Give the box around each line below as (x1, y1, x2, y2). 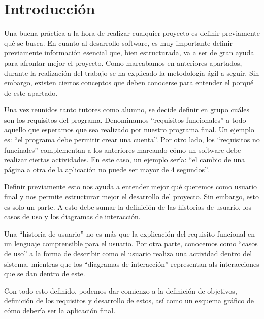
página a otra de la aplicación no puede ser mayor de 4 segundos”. (4, 164, 209, 175)
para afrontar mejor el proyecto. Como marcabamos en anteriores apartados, (4, 57, 242, 68)
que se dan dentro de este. (4, 268, 85, 279)
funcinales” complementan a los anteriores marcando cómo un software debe (4, 144, 241, 155)
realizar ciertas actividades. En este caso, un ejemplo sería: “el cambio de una (4, 154, 245, 165)
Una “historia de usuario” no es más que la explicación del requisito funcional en (4, 228, 255, 239)
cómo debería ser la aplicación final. (4, 305, 116, 315)
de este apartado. (4, 87, 58, 98)
